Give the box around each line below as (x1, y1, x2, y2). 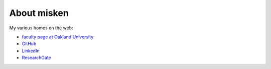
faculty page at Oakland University (22, 34, 94, 40)
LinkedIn (22, 48, 40, 54)
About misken (9, 7, 69, 18)
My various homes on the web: (9, 25, 73, 31)
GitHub (22, 41, 37, 47)
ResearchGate (22, 55, 51, 61)
